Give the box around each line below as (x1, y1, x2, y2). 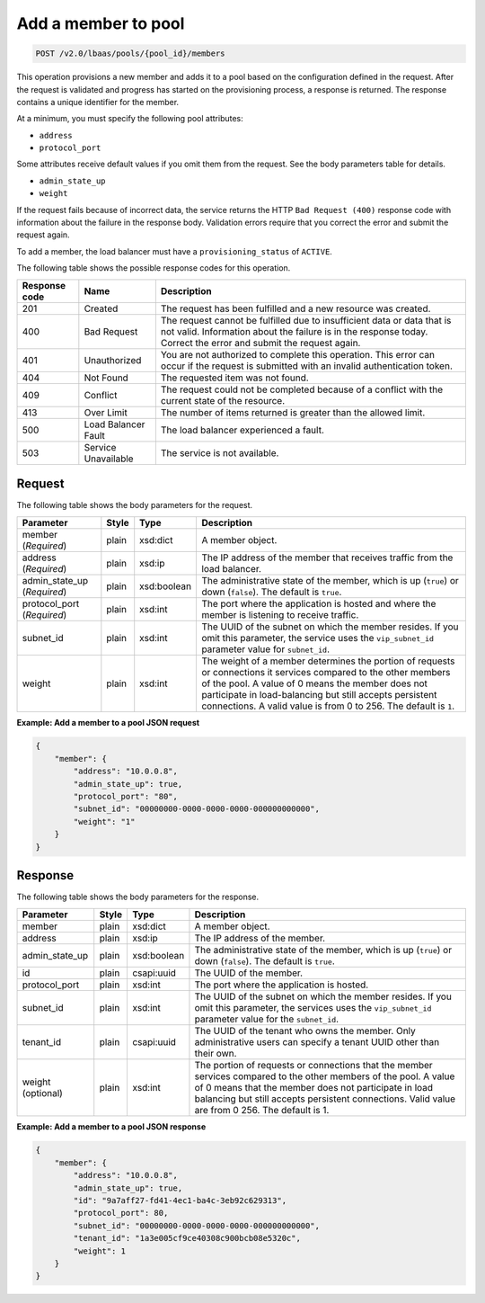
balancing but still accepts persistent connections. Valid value (194, 1093, 456, 1105)
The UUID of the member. (194, 967, 304, 979)
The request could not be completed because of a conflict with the (160, 383, 444, 396)
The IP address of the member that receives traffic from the (201, 551, 454, 564)
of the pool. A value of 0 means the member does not (201, 677, 428, 690)
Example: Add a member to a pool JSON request (16, 717, 200, 727)
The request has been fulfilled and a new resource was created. (160, 302, 431, 315)
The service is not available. (160, 446, 279, 459)
